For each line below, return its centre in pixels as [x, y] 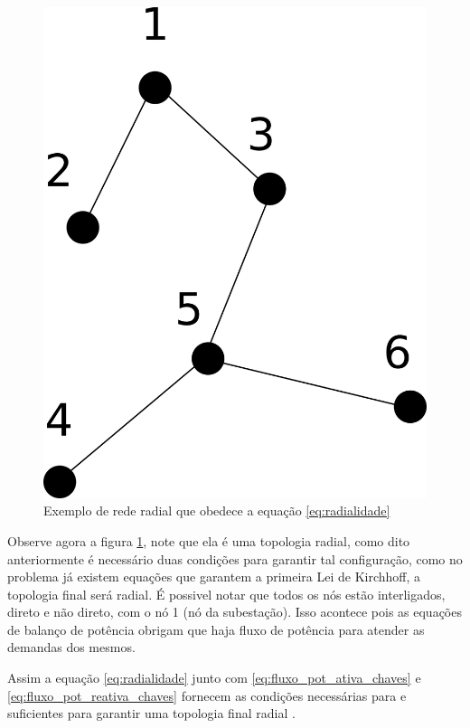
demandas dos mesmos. [71, 647]
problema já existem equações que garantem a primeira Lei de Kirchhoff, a [214, 577]
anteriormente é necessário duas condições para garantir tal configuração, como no [235, 558]
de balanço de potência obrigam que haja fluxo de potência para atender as [216, 629]
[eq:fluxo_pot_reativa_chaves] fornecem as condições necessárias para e [207, 695]
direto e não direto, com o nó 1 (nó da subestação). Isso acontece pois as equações [235, 612]
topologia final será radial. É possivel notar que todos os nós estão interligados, [226, 594]
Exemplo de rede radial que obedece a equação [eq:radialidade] [217, 511]
